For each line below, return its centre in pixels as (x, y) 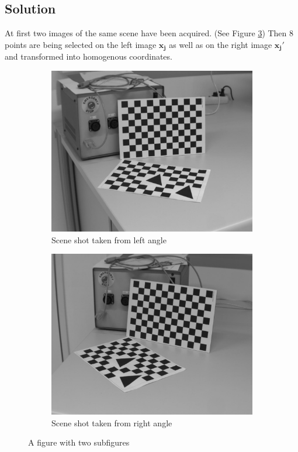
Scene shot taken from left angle (109, 239)
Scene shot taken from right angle (112, 422)
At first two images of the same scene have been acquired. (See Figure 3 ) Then (146, 33)
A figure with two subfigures (79, 442)
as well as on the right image (221, 44)
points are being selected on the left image (81, 44)
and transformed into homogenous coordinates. (89, 56)
